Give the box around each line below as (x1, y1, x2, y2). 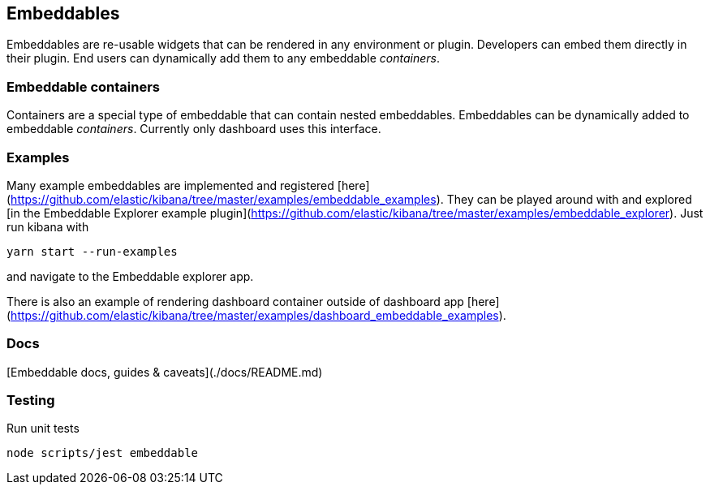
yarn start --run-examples (6, 244, 178, 258)
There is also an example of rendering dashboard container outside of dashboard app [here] (6, 294, 500, 308)
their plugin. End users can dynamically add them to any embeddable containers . (6, 51, 440, 66)
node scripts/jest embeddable (6, 446, 199, 460)
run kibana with (6, 219, 89, 234)
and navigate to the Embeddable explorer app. (6, 269, 254, 283)
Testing (6, 392, 55, 409)
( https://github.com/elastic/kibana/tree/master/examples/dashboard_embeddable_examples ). (6, 308, 506, 322)
